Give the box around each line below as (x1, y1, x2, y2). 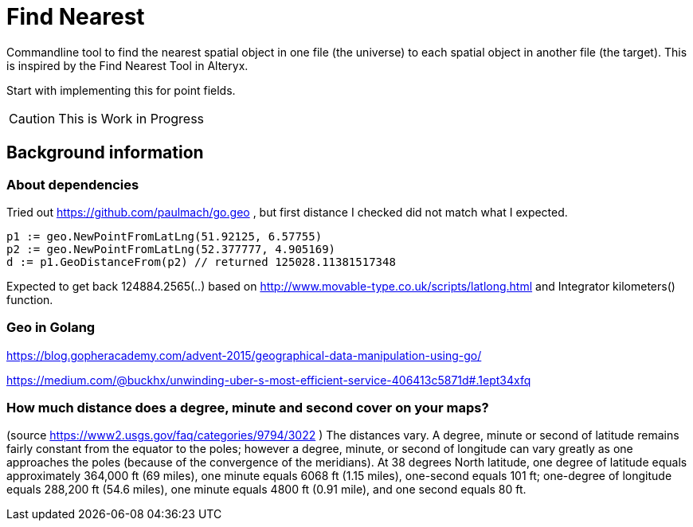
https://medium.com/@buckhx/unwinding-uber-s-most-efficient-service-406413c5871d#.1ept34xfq (6, 373, 531, 387)
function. (6, 292, 53, 306)
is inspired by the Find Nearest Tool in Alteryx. (6, 58, 249, 72)
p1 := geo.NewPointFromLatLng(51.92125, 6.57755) (6, 229, 323, 243)
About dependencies (6, 176, 139, 193)
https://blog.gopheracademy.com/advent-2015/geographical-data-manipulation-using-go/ (6, 348, 482, 362)
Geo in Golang (6, 319, 96, 336)
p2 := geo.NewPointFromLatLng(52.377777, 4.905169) (6, 242, 336, 256)
